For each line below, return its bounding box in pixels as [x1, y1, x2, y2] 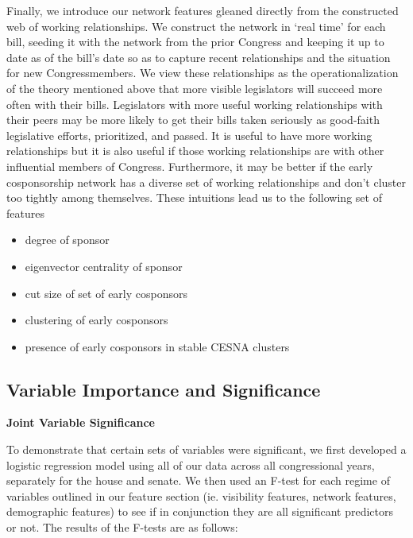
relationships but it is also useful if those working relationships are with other [6, 142, 384, 159]
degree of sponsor [25, 231, 110, 248]
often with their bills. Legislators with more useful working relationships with [6, 95, 383, 112]
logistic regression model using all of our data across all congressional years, [6, 456, 375, 473]
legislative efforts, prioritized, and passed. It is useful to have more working [6, 126, 372, 143]
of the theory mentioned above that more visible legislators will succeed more [6, 79, 383, 96]
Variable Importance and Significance [6, 377, 321, 401]
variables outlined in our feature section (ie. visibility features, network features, [6, 487, 396, 504]
